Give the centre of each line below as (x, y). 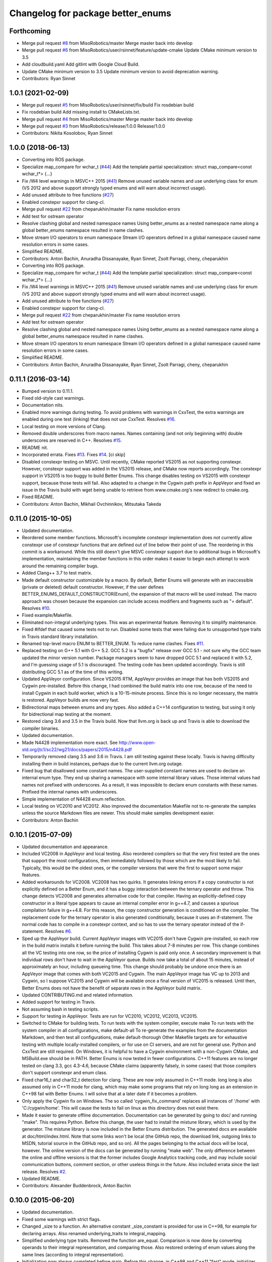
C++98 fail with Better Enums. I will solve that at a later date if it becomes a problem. (110, 1094)
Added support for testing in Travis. (59, 1002)
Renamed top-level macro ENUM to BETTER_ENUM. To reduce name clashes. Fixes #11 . (113, 644)
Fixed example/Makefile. (47, 615)
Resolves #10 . (36, 608)
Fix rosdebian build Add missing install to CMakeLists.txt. (81, 112)
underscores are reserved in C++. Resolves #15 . (72, 440)
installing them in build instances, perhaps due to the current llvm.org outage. (103, 764)
